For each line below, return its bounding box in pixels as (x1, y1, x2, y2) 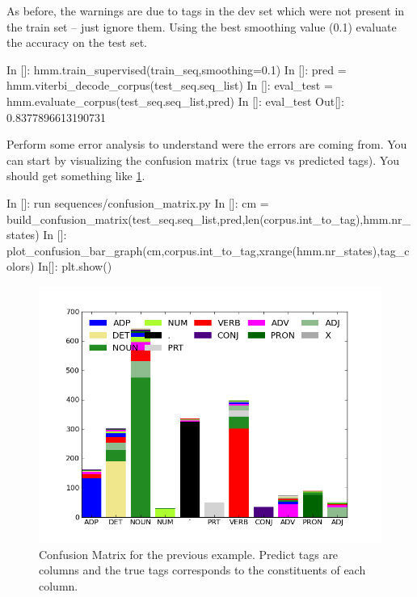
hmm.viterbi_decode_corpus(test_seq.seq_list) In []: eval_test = (6, 77, 333, 94)
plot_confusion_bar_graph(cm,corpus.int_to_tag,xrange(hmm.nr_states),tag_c (6, 242, 410, 259)
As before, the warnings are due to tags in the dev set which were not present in (6, 2, 405, 19)
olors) (6, 258, 35, 275)
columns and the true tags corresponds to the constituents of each (39, 561, 366, 578)
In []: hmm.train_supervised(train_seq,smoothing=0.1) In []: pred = (6, 61, 347, 78)
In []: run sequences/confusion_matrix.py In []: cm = (6, 194, 269, 211)
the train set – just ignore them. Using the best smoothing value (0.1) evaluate (6, 18, 397, 35)
